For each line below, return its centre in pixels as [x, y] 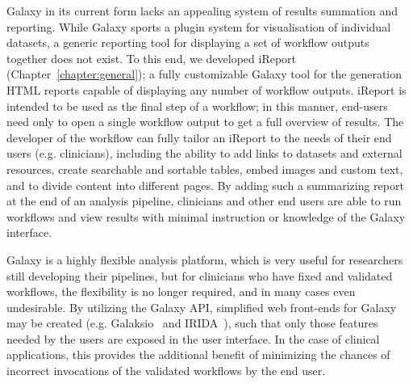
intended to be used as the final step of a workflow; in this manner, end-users [197, 105]
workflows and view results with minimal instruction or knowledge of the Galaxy [206, 216]
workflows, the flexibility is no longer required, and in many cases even [181, 291]
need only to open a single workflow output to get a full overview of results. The [205, 122]
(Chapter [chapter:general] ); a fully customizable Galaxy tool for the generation [204, 74]
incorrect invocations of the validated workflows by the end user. [166, 371]
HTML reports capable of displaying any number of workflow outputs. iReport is [206, 89]
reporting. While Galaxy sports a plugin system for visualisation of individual [199, 26]
